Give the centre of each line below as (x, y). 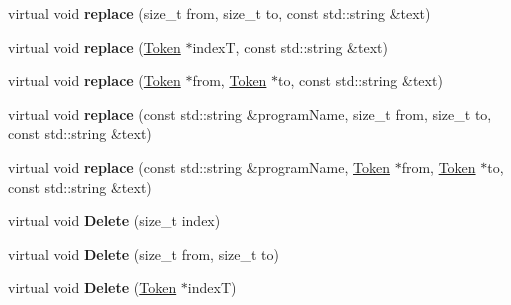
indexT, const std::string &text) (290, 46)
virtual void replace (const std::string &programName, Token (199, 166)
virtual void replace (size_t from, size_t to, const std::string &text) (219, 13)
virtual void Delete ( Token (92, 287)
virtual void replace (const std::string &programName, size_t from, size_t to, (250, 113)
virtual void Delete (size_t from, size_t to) (144, 253)
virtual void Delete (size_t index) (114, 220)
